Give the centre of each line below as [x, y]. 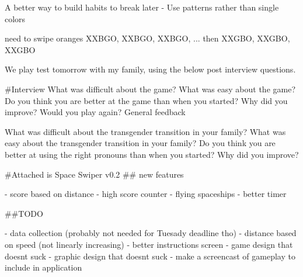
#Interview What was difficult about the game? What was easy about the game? [150, 89]
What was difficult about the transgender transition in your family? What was [145, 131]
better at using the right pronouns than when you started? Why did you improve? [152, 154]
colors [15, 18]
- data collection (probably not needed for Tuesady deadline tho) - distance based [151, 233]
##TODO [24, 213]
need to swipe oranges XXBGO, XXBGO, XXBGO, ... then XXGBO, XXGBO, [147, 38]
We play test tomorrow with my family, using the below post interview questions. [150, 69]
